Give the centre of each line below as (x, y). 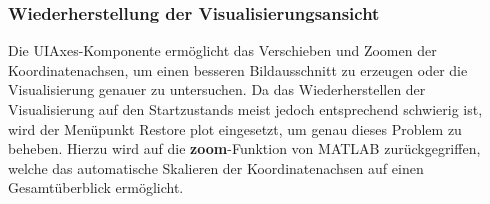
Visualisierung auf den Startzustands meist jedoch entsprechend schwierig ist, (245, 109)
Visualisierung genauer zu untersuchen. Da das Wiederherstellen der (217, 89)
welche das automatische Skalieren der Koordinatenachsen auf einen (216, 167)
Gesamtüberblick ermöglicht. (96, 187)
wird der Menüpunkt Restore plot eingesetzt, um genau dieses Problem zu (235, 128)
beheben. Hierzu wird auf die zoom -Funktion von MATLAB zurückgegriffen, (244, 148)
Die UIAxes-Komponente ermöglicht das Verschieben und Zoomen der (222, 50)
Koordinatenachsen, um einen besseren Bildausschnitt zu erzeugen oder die (238, 69)
